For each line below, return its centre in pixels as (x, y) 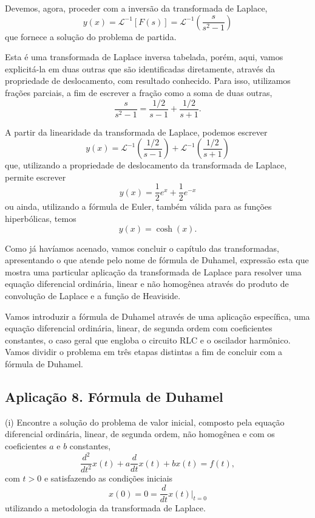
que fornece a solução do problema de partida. (91, 36)
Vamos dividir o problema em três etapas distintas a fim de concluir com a (144, 352)
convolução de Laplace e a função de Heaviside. (93, 296)
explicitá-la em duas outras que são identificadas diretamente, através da (140, 68)
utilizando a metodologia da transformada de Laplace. (105, 508)
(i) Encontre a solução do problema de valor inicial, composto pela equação (145, 422)
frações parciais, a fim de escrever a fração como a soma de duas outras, (139, 92)
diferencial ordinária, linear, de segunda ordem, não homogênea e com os (140, 434)
